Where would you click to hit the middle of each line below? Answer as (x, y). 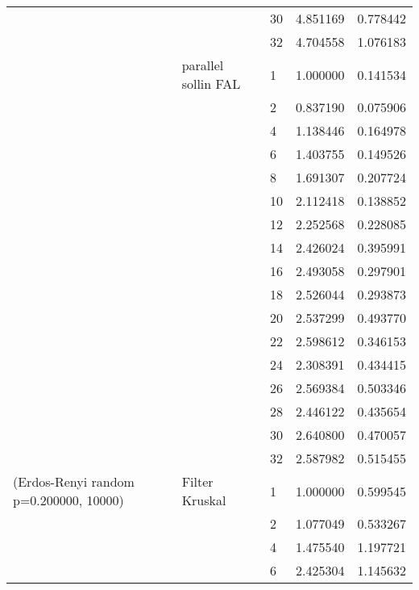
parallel (203, 65)
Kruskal (204, 500)
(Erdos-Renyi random (74, 481)
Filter (197, 481)
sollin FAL (211, 84)
